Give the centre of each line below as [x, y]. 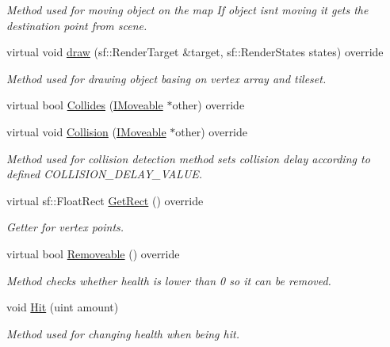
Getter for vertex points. [65, 227]
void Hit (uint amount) [63, 307]
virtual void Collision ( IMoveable [86, 131]
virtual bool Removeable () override [93, 253]
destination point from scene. [77, 25]
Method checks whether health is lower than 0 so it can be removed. [169, 280]
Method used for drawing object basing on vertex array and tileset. [166, 78]
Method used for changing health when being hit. [123, 333]
